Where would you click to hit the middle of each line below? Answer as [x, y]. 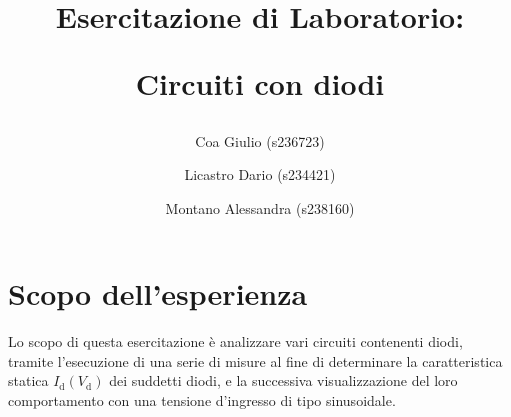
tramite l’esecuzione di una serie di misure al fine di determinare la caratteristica [255, 360]
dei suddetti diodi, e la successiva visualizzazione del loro [283, 380]
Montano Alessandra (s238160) [260, 207]
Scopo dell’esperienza [158, 293]
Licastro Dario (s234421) [260, 174]
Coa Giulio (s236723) [260, 140]
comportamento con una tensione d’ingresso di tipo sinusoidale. [202, 400]
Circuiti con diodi [260, 83]
